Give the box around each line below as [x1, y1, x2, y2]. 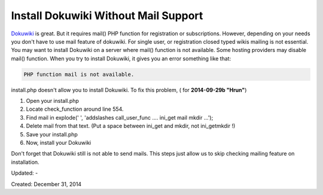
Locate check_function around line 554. [26, 105, 124, 113]
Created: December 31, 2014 [11, 180, 82, 188]
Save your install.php [26, 130, 78, 138]
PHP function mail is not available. [23, 71, 135, 78]
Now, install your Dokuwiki [26, 139, 92, 147]
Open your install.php [26, 97, 79, 105]
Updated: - [11, 169, 38, 176]
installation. [11, 159, 39, 166]
